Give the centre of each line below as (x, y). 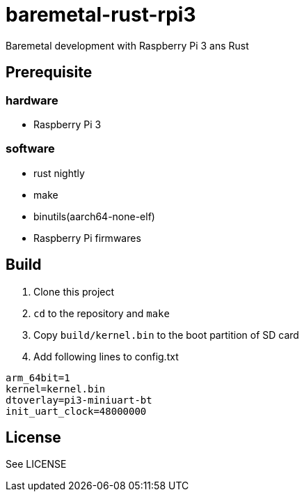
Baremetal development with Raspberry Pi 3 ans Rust (127, 45)
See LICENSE (36, 464)
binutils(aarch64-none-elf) (94, 216)
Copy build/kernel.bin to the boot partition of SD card (166, 335)
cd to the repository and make (102, 313)
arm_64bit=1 (38, 377)
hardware (32, 100)
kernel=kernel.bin (56, 389)
